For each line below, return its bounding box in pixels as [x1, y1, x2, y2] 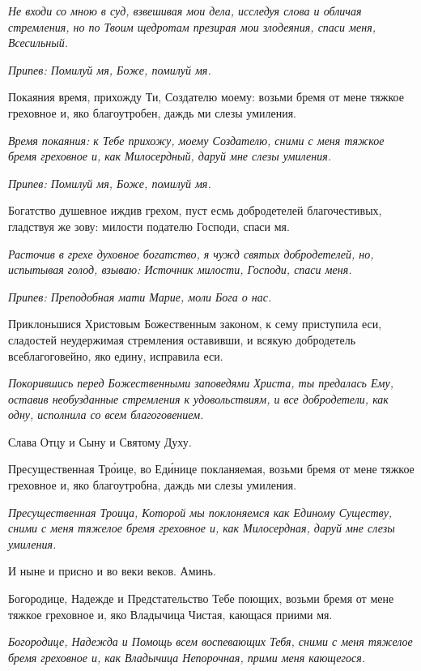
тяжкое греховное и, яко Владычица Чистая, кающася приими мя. [8, 605, 333, 622]
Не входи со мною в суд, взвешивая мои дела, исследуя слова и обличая [8, 2, 362, 19]
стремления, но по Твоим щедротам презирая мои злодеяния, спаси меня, [8, 18, 376, 35]
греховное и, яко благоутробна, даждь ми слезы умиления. [8, 477, 297, 494]
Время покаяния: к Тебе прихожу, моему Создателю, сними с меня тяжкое [8, 131, 385, 148]
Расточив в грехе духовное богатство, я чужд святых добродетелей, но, [8, 245, 374, 262]
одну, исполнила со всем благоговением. [8, 406, 204, 423]
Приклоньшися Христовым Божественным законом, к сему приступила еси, [8, 315, 382, 332]
